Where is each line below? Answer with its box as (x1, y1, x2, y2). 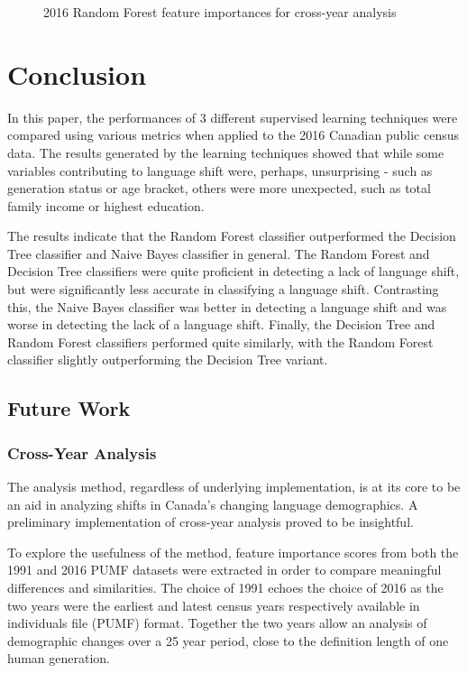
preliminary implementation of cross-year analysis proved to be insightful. (7, 512, 414, 531)
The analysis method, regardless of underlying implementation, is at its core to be (7, 477, 461, 496)
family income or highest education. (7, 196, 205, 215)
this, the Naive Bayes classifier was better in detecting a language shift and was (7, 297, 447, 316)
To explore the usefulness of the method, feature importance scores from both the (7, 542, 459, 561)
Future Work (7, 394, 131, 422)
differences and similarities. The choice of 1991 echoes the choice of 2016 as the (7, 578, 444, 596)
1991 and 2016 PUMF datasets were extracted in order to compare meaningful (7, 560, 442, 579)
